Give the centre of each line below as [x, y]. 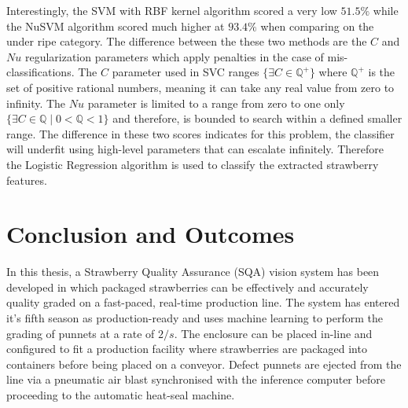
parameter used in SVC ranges [186, 72]
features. [27, 180]
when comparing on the [317, 26]
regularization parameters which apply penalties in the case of [174, 56]
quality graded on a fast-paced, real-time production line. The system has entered [203, 302]
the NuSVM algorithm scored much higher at [116, 26]
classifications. [40, 72]
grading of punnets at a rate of [81, 333]
